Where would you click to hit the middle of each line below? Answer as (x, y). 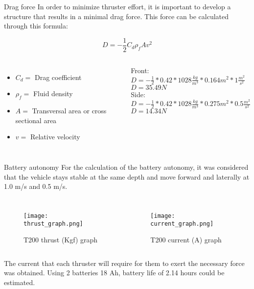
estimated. (20, 282)
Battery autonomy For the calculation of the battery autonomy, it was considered (126, 167)
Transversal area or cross (69, 111)
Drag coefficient (58, 77)
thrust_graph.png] (53, 224)
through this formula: (36, 26)
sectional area (36, 120)
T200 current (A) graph (186, 240)
